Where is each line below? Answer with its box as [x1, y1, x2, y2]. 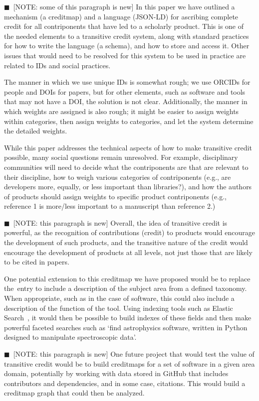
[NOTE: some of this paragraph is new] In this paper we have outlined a [13, 1, 235, 11]
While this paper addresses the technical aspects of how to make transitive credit [4, 142, 252, 152]
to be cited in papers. [4, 257, 69, 267]
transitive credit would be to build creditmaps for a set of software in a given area [4, 358, 255, 369]
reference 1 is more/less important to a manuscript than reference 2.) [4, 201, 216, 211]
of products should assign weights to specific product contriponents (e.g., [4, 191, 227, 201]
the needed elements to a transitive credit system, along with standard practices [4, 30, 249, 41]
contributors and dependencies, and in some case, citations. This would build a [4, 378, 246, 388]
